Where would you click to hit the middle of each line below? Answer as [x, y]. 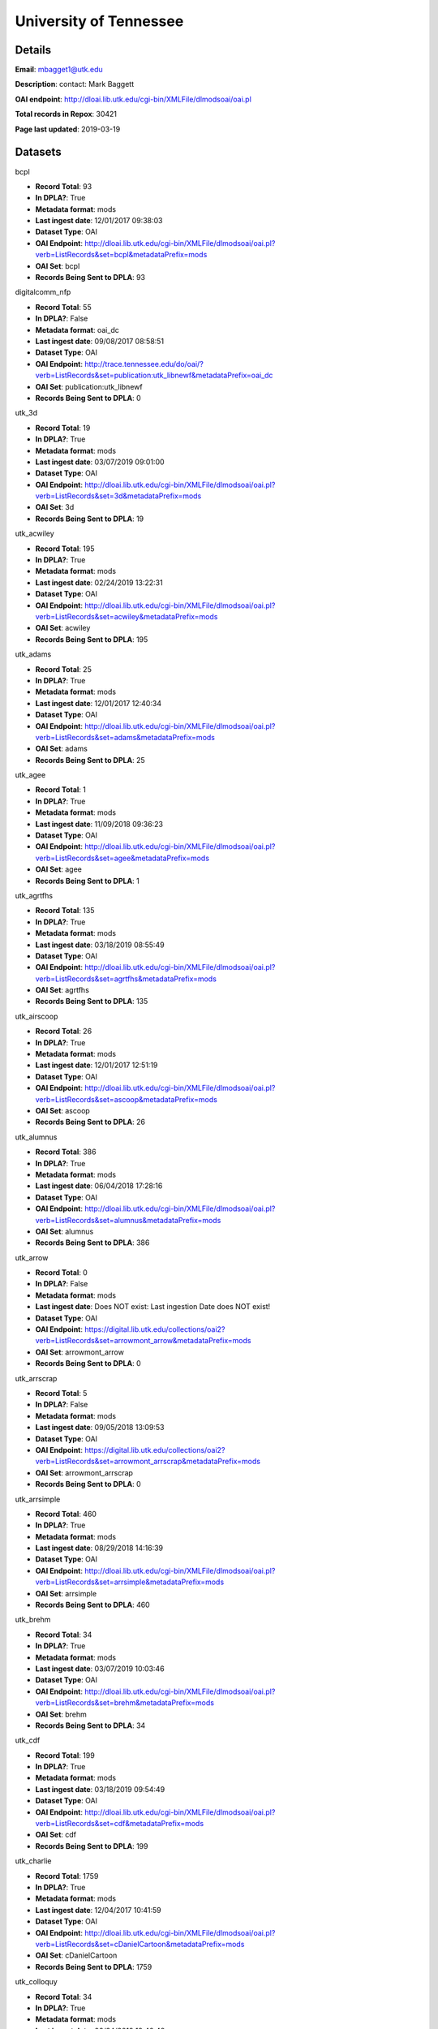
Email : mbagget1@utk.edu [59, 70]
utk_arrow [32, 1257]
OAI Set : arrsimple [66, 1593]
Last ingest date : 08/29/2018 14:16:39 [99, 1548]
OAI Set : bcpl [58, 266]
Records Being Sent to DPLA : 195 [92, 639]
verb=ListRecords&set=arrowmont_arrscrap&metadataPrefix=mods [148, 1462]
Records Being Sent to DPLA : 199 [92, 1846]
